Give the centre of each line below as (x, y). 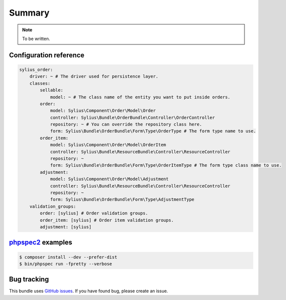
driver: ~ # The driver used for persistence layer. (94, 76)
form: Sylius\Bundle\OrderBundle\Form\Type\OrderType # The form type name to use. (153, 131)
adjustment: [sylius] (66, 227)
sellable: (51, 90)
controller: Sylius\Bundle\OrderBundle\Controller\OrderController (133, 118)
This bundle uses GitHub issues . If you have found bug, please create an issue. (89, 291)
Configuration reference (47, 55)
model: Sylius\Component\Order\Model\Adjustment (109, 179)
